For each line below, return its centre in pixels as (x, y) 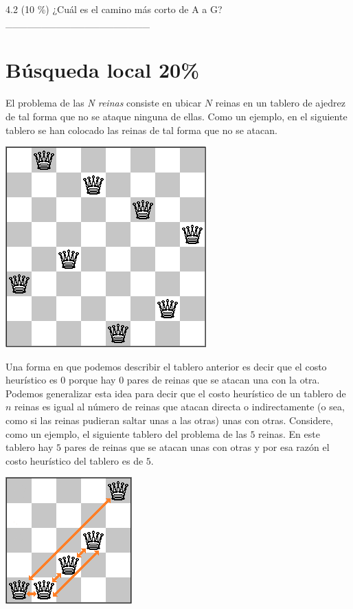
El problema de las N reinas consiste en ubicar (104, 103)
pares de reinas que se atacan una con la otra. (223, 380)
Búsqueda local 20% (102, 70)
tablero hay (30, 447)
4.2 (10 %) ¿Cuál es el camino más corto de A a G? (114, 9)
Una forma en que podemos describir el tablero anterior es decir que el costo (166, 366)
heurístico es (32, 380)
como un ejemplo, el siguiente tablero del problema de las (126, 433)
